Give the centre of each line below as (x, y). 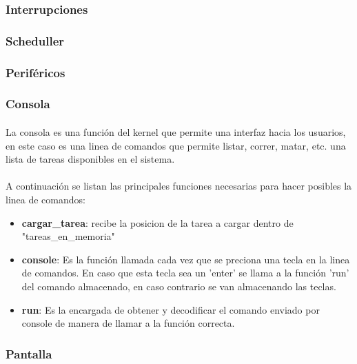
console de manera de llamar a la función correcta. (128, 323)
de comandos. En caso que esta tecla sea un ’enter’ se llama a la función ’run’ (185, 273)
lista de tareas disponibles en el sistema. (90, 159)
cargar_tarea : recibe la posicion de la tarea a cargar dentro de (157, 222)
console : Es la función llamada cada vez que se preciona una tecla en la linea (186, 259)
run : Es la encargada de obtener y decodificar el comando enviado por (171, 309)
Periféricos (35, 72)
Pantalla (29, 353)
